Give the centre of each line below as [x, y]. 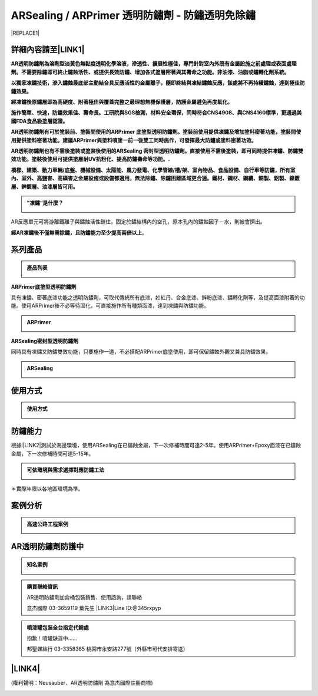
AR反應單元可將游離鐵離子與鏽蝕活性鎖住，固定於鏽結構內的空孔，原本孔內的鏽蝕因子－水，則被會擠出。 [138, 222]
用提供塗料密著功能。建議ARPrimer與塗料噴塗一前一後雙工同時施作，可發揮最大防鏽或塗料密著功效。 [134, 140]
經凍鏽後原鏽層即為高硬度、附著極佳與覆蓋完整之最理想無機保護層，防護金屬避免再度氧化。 [122, 102]
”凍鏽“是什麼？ [45, 203]
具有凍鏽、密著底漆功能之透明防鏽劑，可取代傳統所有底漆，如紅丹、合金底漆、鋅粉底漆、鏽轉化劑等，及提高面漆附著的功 [158, 297]
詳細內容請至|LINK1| [48, 50]
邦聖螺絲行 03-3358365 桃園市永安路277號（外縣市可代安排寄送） [107, 649]
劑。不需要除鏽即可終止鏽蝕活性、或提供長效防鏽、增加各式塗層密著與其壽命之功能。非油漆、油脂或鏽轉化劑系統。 [150, 72]
